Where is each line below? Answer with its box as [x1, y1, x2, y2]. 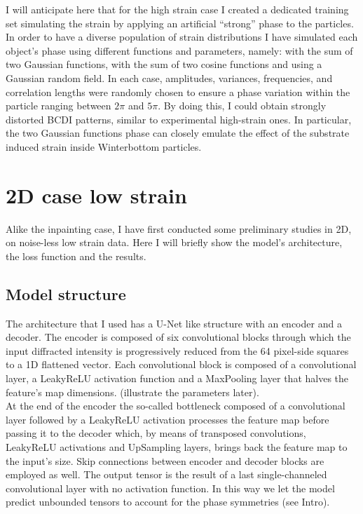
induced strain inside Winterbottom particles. [6, 139, 202, 154]
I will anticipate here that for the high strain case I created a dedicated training [6, 2, 349, 16]
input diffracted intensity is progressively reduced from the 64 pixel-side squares [6, 343, 349, 358]
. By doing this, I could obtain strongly [158, 98, 327, 113]
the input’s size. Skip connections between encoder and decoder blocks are [6, 453, 324, 468]
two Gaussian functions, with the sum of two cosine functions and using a [6, 57, 322, 72]
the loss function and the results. [6, 248, 146, 263]
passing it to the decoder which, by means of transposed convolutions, [6, 426, 306, 440]
